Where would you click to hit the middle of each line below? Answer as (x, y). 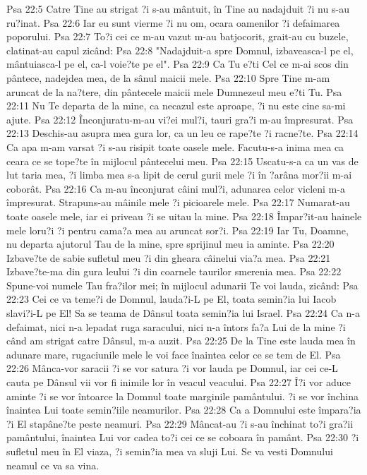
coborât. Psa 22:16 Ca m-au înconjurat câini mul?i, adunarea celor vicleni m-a (176, 188)
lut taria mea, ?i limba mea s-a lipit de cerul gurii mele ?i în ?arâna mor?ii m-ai (179, 175)
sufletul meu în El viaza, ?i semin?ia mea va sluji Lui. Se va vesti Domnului (170, 451)
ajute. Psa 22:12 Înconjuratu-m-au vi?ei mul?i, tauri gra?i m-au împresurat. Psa (180, 119)
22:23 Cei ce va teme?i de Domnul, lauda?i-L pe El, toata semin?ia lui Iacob (172, 299)
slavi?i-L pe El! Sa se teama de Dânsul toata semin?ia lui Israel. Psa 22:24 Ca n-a (183, 313)
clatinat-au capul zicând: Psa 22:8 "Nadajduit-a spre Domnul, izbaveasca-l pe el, (180, 50)
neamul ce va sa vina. (53, 465)
